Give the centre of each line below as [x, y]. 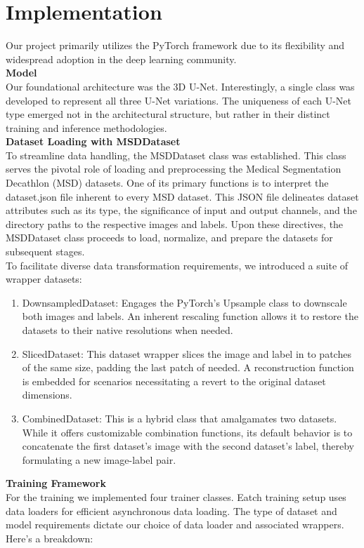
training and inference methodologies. [86, 127]
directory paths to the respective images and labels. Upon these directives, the [175, 223]
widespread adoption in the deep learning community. [121, 59]
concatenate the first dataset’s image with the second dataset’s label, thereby [188, 446]
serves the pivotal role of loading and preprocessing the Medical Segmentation [174, 169]
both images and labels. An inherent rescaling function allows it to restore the [190, 316]
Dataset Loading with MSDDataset [93, 141]
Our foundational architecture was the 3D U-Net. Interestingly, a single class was [180, 86]
